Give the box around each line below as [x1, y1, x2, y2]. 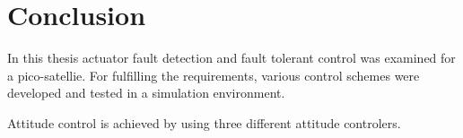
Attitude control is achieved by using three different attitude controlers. [7, 113, 401, 132]
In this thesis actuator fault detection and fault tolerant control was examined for [7, 48, 456, 67]
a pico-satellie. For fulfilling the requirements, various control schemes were [7, 65, 420, 84]
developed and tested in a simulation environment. [7, 83, 285, 102]
